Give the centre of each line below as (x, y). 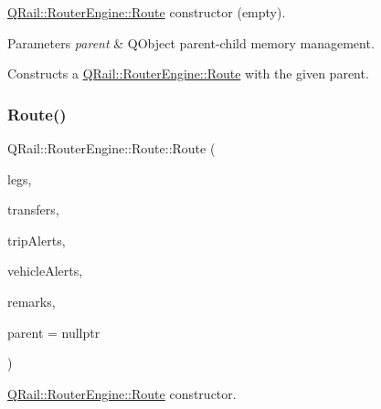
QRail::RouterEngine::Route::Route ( (111, 148)
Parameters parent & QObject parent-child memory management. (191, 42)
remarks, (32, 301)
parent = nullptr (54, 332)
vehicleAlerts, (45, 271)
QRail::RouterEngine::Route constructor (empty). (147, 12)
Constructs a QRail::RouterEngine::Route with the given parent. (188, 73)
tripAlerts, (37, 240)
